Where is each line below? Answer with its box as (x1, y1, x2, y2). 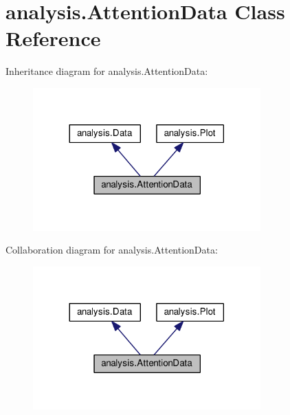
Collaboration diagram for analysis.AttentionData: (5, 243, 218, 257)
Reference (5, 24, 101, 52)
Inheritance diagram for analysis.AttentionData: (5, 64, 208, 78)
